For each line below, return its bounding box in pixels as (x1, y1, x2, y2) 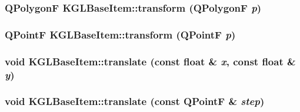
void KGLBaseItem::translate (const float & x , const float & (5, 54, 296, 68)
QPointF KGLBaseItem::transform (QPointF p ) (5, 27, 236, 41)
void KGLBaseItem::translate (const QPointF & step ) (5, 94, 265, 108)
